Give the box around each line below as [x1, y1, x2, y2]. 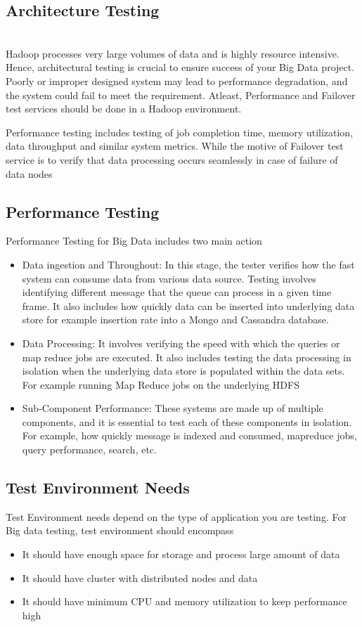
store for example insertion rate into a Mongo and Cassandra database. [22, 312, 329, 327]
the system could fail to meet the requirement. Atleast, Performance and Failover [6, 87, 356, 102]
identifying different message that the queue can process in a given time [22, 285, 332, 299]
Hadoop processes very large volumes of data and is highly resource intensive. [6, 46, 340, 60]
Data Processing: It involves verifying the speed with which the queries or [22, 335, 340, 350]
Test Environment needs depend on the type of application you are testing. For [6, 509, 347, 524]
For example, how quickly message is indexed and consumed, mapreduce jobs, [22, 428, 357, 443]
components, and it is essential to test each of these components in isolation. [22, 414, 352, 429]
